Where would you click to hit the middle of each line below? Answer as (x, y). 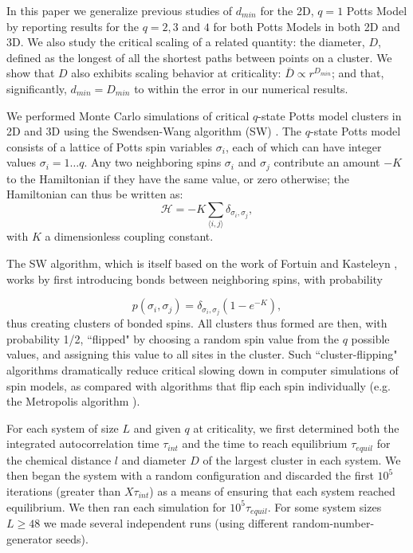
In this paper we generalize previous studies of (120, 10)
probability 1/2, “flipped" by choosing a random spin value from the (173, 338)
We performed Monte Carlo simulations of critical (128, 115)
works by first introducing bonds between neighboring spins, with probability (195, 278)
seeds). (72, 538)
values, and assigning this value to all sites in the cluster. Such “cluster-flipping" (202, 354)
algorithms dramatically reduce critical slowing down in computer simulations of (203, 369)
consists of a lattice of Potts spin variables (110, 146)
